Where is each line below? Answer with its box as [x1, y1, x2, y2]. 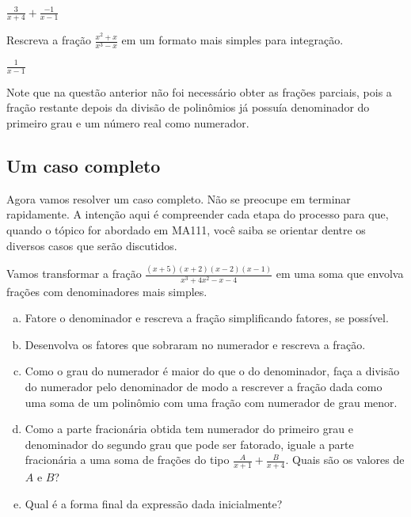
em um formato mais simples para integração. [121, 32, 344, 48]
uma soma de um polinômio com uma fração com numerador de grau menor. [25, 393, 398, 410]
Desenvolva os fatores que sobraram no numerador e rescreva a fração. [25, 336, 366, 352]
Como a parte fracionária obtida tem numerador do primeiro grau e [25, 420, 353, 437]
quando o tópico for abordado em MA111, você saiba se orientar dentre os [6, 222, 366, 238]
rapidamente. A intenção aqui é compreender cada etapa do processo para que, [6, 206, 389, 222]
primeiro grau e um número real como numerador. [6, 115, 249, 131]
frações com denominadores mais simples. [6, 283, 207, 299]
